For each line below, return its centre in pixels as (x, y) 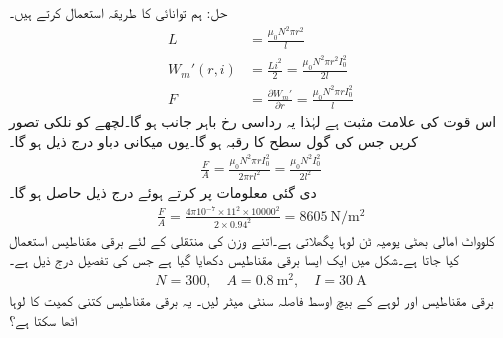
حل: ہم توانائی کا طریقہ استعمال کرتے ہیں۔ (118, 12)
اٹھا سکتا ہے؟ (43, 319)
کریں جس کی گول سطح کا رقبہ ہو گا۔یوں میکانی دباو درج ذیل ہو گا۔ (213, 140)
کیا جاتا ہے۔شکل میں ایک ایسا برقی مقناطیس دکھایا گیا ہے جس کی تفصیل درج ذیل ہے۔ (234, 259)
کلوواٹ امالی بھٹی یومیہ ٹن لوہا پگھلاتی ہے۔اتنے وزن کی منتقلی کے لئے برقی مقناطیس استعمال (252, 239)
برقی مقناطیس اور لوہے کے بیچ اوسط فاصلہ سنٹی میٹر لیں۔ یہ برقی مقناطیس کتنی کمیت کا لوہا (251, 299)
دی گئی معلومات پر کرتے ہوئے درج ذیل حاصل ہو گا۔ (163, 192)
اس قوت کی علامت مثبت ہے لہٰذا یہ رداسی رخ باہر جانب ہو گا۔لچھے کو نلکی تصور (253, 121)
